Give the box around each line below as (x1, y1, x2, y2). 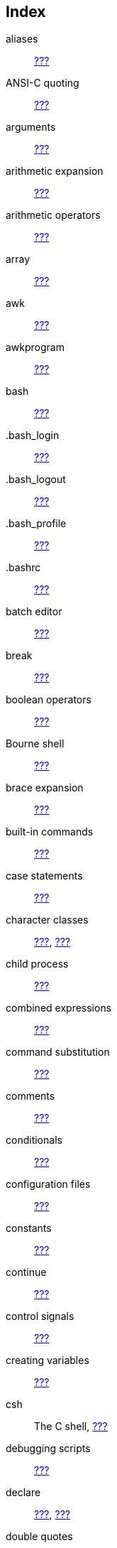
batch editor (6, 605, 62, 618)
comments (6, 1090, 55, 1103)
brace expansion (6, 781, 84, 794)
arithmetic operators (6, 209, 101, 222)
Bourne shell (6, 737, 65, 750)
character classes (6, 914, 89, 926)
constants (6, 1222, 52, 1235)
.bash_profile (6, 517, 67, 530)
